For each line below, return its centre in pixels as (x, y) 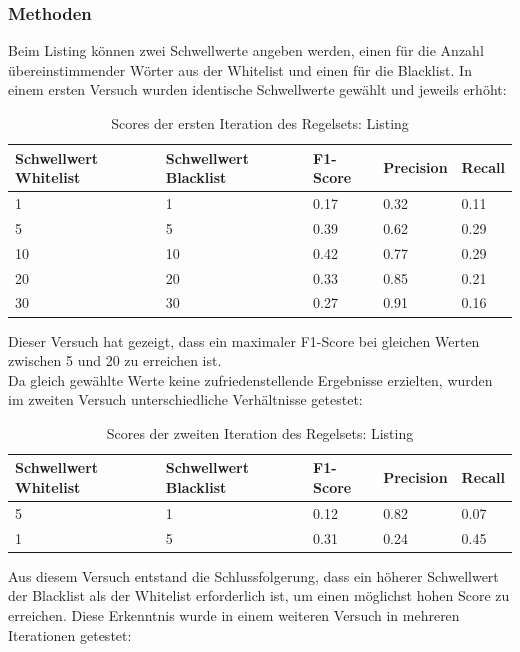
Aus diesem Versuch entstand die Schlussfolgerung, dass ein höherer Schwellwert (253, 575)
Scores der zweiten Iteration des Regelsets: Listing (260, 432)
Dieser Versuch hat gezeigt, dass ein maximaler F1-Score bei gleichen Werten (244, 340)
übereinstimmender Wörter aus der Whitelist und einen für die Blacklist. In (240, 69)
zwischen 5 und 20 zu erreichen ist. (115, 360)
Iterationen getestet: (70, 634)
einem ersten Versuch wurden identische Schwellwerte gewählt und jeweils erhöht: (257, 89)
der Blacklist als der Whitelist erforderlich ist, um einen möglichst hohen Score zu (259, 595)
